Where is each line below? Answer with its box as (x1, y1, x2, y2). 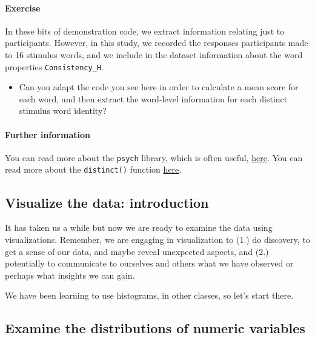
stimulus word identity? (19, 104, 107, 117)
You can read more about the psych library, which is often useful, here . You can (5, 151, 303, 164)
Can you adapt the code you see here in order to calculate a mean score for (19, 81, 299, 93)
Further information (5, 128, 90, 141)
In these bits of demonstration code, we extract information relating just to (5, 24, 285, 37)
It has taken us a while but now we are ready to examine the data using (5, 221, 273, 234)
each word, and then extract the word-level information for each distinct (19, 92, 288, 105)
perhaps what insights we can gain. (5, 268, 135, 281)
